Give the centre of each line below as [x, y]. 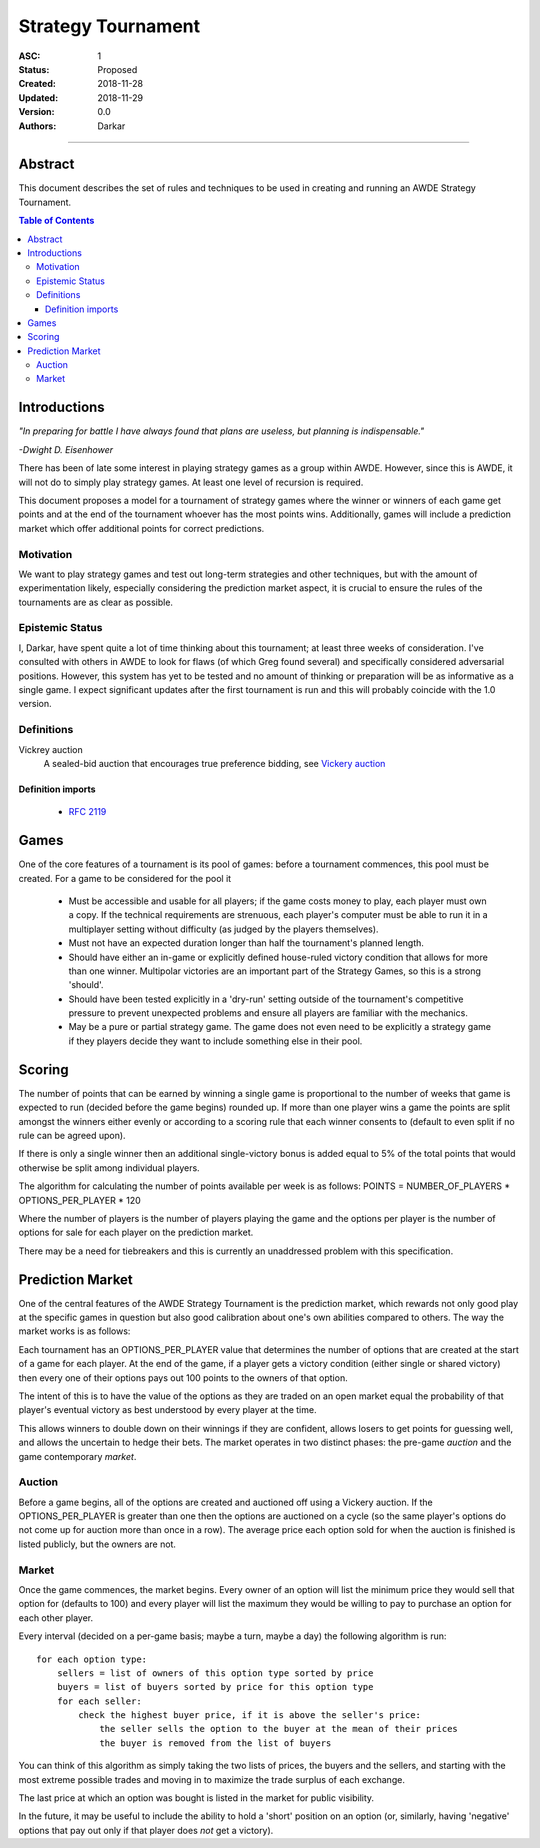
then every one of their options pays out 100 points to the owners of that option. [183, 1377]
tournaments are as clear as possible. [96, 602]
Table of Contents [56, 221]
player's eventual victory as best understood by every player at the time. [167, 1410]
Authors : [37, 126]
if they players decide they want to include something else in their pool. [215, 1041]
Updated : [38, 97]
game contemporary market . [77, 1456]
